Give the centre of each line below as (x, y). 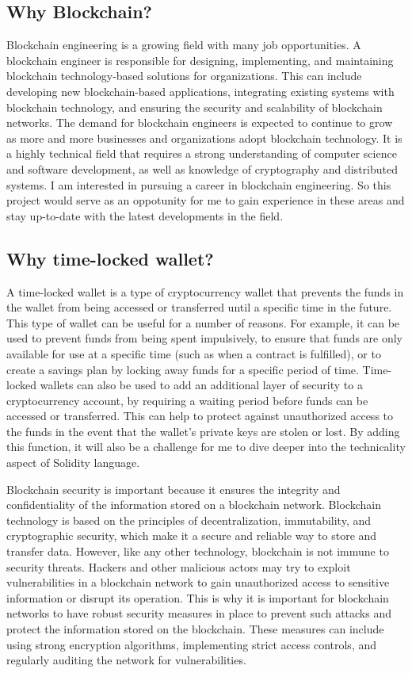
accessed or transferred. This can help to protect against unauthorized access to (200, 416)
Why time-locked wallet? (110, 258)
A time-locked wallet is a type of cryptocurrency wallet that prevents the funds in (205, 291)
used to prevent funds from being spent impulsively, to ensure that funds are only (204, 338)
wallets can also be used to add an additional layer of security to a (201, 385)
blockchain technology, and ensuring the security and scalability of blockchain (195, 107)
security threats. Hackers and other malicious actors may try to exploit (179, 566)
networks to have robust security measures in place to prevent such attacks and (199, 613)
